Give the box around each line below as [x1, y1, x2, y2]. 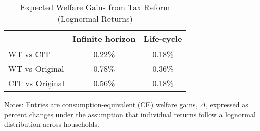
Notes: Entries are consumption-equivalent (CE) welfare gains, [4, 99, 198, 109]
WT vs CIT [8, 48, 50, 60]
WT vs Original [8, 63, 64, 74]
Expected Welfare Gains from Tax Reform [20, 1, 170, 13]
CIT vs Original [8, 77, 65, 89]
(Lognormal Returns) [57, 13, 133, 24]
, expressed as [205, 99, 248, 109]
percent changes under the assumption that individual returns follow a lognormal [4, 109, 256, 119]
